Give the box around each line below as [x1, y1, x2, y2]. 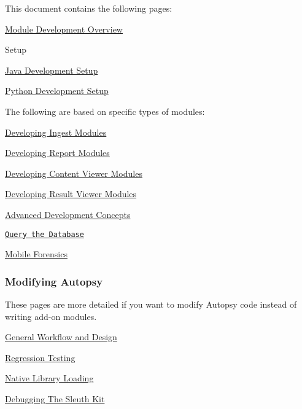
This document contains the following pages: [5, 2, 172, 14]
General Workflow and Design [5, 330, 117, 343]
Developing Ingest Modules [5, 125, 107, 138]
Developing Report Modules [5, 146, 110, 159]
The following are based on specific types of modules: [5, 104, 205, 117]
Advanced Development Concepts [5, 208, 131, 220]
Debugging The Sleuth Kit [5, 392, 105, 405]
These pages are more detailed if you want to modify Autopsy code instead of [5, 298, 297, 310]
